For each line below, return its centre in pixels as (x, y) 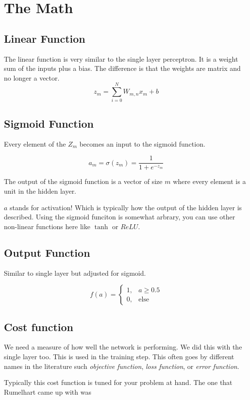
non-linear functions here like (47, 226)
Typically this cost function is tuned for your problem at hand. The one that (118, 382)
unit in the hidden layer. (40, 191)
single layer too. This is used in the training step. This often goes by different (119, 356)
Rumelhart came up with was (48, 392)
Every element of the (35, 143)
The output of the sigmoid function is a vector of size (83, 181)
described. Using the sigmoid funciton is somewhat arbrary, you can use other (120, 217)
